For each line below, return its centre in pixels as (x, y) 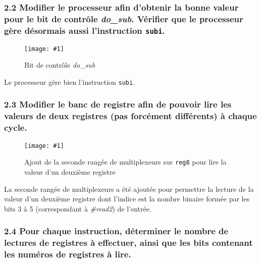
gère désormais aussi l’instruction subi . (85, 30)
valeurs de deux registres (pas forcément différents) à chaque (130, 116)
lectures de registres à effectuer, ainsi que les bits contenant (128, 243)
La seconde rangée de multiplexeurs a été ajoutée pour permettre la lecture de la (129, 189)
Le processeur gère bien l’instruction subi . (70, 82)
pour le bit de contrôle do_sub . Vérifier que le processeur (124, 18)
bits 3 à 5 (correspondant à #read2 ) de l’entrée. (78, 208)
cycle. (16, 127)
